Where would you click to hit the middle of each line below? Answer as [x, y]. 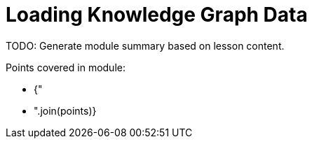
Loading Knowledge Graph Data [157, 15]
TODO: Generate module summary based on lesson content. [145, 45]
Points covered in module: [66, 67]
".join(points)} [65, 110]
